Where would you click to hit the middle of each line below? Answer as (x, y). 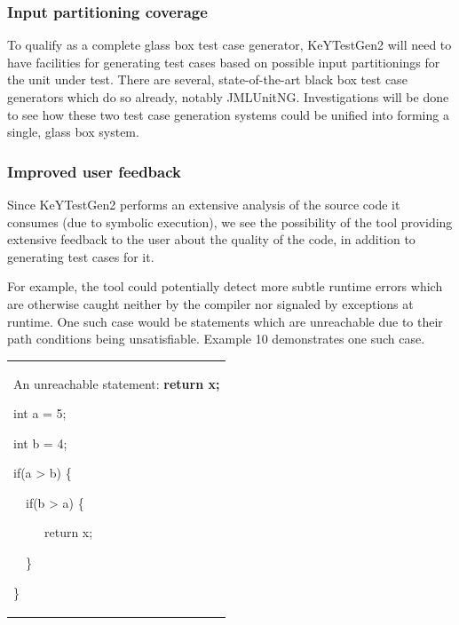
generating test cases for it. (81, 256)
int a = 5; (40, 413)
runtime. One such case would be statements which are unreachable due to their (225, 321)
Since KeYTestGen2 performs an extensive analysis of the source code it (204, 204)
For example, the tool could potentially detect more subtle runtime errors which (225, 286)
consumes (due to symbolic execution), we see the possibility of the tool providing (230, 222)
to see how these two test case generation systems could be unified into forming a (228, 114)
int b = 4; (40, 443)
